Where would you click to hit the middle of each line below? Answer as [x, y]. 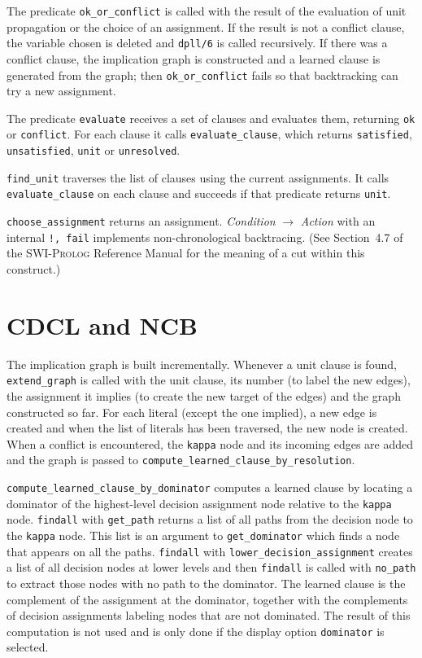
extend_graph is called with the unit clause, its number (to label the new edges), [209, 380]
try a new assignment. [61, 91]
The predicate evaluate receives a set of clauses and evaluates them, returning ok [211, 118]
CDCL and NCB [102, 325]
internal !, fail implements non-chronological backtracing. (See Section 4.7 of [205, 237]
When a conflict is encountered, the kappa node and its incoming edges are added [210, 443]
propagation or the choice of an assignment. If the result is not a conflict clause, [206, 26]
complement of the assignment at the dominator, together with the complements [207, 599]
